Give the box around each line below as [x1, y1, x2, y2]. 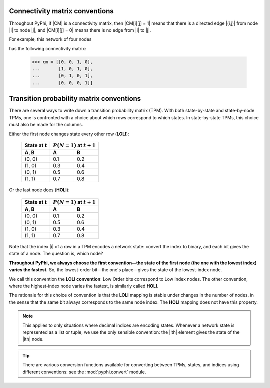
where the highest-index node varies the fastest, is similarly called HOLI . [9, 283, 159, 289]
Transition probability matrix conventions [9, 94, 141, 103]
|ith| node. [22, 336, 44, 342]
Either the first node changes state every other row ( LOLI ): [9, 131, 129, 137]
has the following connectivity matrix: [9, 45, 87, 51]
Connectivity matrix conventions [9, 7, 114, 15]
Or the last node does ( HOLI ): [9, 187, 70, 193]
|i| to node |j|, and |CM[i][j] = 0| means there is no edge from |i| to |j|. [9, 27, 151, 33]
